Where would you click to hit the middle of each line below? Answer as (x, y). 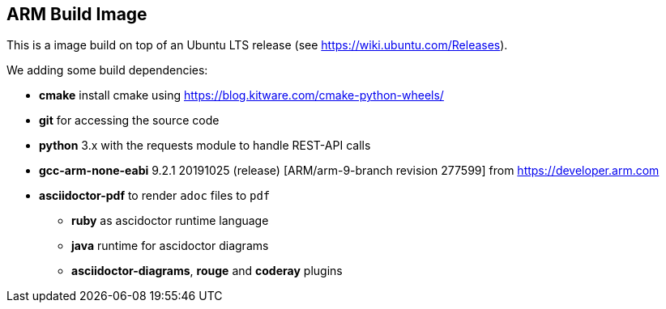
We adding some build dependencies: (107, 70)
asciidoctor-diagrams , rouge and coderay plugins (207, 271)
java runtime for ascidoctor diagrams (170, 246)
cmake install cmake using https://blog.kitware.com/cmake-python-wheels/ (241, 95)
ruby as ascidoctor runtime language (170, 221)
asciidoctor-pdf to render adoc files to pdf (155, 196)
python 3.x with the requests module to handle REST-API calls (205, 146)
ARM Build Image (77, 14)
